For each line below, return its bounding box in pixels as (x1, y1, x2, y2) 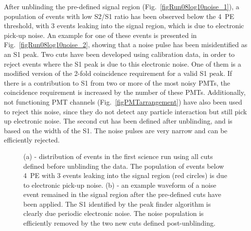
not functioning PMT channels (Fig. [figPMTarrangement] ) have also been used (4, 96, 242, 107)
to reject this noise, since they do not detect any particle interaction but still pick (4, 106, 247, 116)
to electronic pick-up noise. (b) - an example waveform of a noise (23, 179, 216, 190)
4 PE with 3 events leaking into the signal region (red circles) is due (23, 170, 227, 180)
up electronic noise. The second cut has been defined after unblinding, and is (4, 116, 233, 126)
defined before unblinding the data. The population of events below (23, 160, 224, 171)
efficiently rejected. (4, 135, 60, 145)
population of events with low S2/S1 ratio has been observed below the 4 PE (4, 11, 234, 21)
